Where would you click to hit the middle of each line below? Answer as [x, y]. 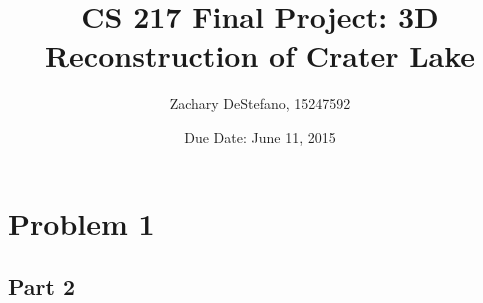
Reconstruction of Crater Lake [260, 55]
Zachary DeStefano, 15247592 [260, 103]
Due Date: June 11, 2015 [260, 136]
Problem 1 [81, 222]
